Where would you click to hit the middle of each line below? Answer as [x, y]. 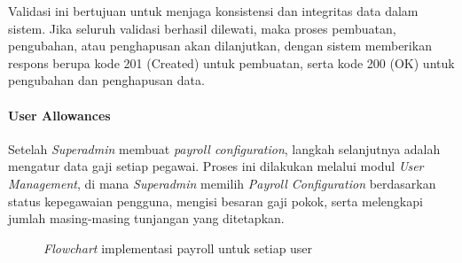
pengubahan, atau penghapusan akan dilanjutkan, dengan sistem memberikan [220, 46]
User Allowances [59, 115]
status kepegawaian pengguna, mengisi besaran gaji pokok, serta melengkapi [215, 201]
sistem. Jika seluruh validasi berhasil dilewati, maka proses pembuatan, [202, 28]
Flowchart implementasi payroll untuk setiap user [178, 248]
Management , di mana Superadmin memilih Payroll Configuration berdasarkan [222, 183]
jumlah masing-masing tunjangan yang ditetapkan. [146, 218]
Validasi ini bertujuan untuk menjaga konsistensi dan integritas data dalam [213, 11]
